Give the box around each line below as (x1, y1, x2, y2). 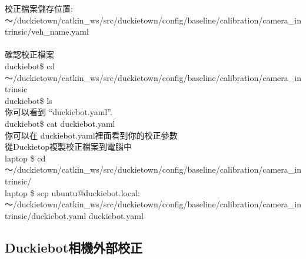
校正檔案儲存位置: (5, 2, 73, 14)
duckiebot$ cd (5, 59, 55, 72)
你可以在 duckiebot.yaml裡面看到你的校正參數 (5, 129, 178, 141)
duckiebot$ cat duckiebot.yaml (5, 117, 115, 129)
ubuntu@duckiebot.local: (51, 186, 140, 199)
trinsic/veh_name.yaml (5, 25, 89, 38)
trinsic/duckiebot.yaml (5, 209, 87, 221)
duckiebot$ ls (5, 94, 52, 106)
